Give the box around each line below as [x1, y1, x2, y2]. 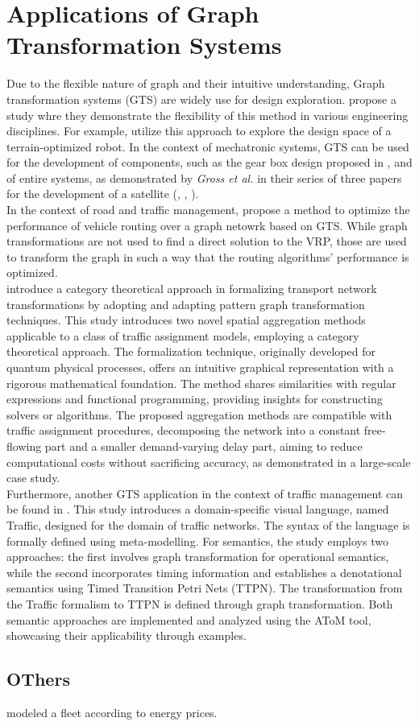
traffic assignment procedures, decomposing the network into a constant [6, 422, 361, 439]
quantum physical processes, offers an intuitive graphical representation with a [6, 359, 394, 375]
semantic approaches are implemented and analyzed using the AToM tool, [6, 611, 371, 628]
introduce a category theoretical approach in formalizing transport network [6, 280, 377, 297]
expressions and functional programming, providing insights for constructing [6, 390, 383, 407]
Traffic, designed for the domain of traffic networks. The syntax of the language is [6, 516, 410, 533]
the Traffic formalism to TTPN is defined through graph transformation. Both [6, 595, 393, 612]
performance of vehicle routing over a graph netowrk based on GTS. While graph [6, 217, 408, 233]
